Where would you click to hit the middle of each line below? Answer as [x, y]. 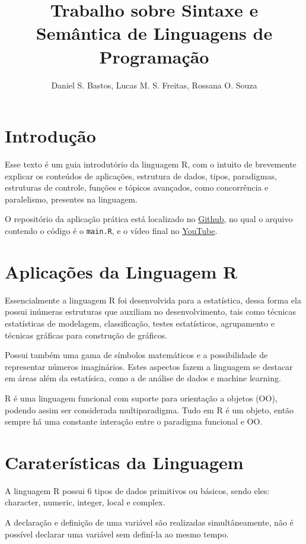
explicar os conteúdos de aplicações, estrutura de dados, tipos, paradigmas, [141, 175]
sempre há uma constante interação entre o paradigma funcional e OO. [134, 421]
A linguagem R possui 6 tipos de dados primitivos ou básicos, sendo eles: [137, 490]
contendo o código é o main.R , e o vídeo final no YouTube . [111, 230]
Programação [154, 56]
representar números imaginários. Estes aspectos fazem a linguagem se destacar [149, 366]
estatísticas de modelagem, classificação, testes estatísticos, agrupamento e [140, 323]
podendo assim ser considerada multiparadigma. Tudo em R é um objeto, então [149, 409]
